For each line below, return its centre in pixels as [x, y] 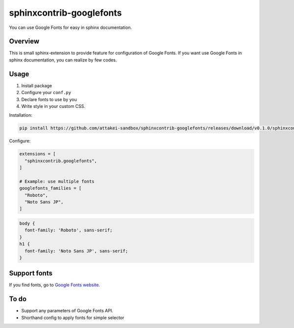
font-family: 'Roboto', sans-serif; [69, 230]
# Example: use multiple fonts [57, 181]
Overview [24, 41]
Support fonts [31, 273]
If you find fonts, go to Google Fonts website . [55, 285]
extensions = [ [37, 154]
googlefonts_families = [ [50, 188]
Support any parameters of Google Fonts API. [67, 311]
